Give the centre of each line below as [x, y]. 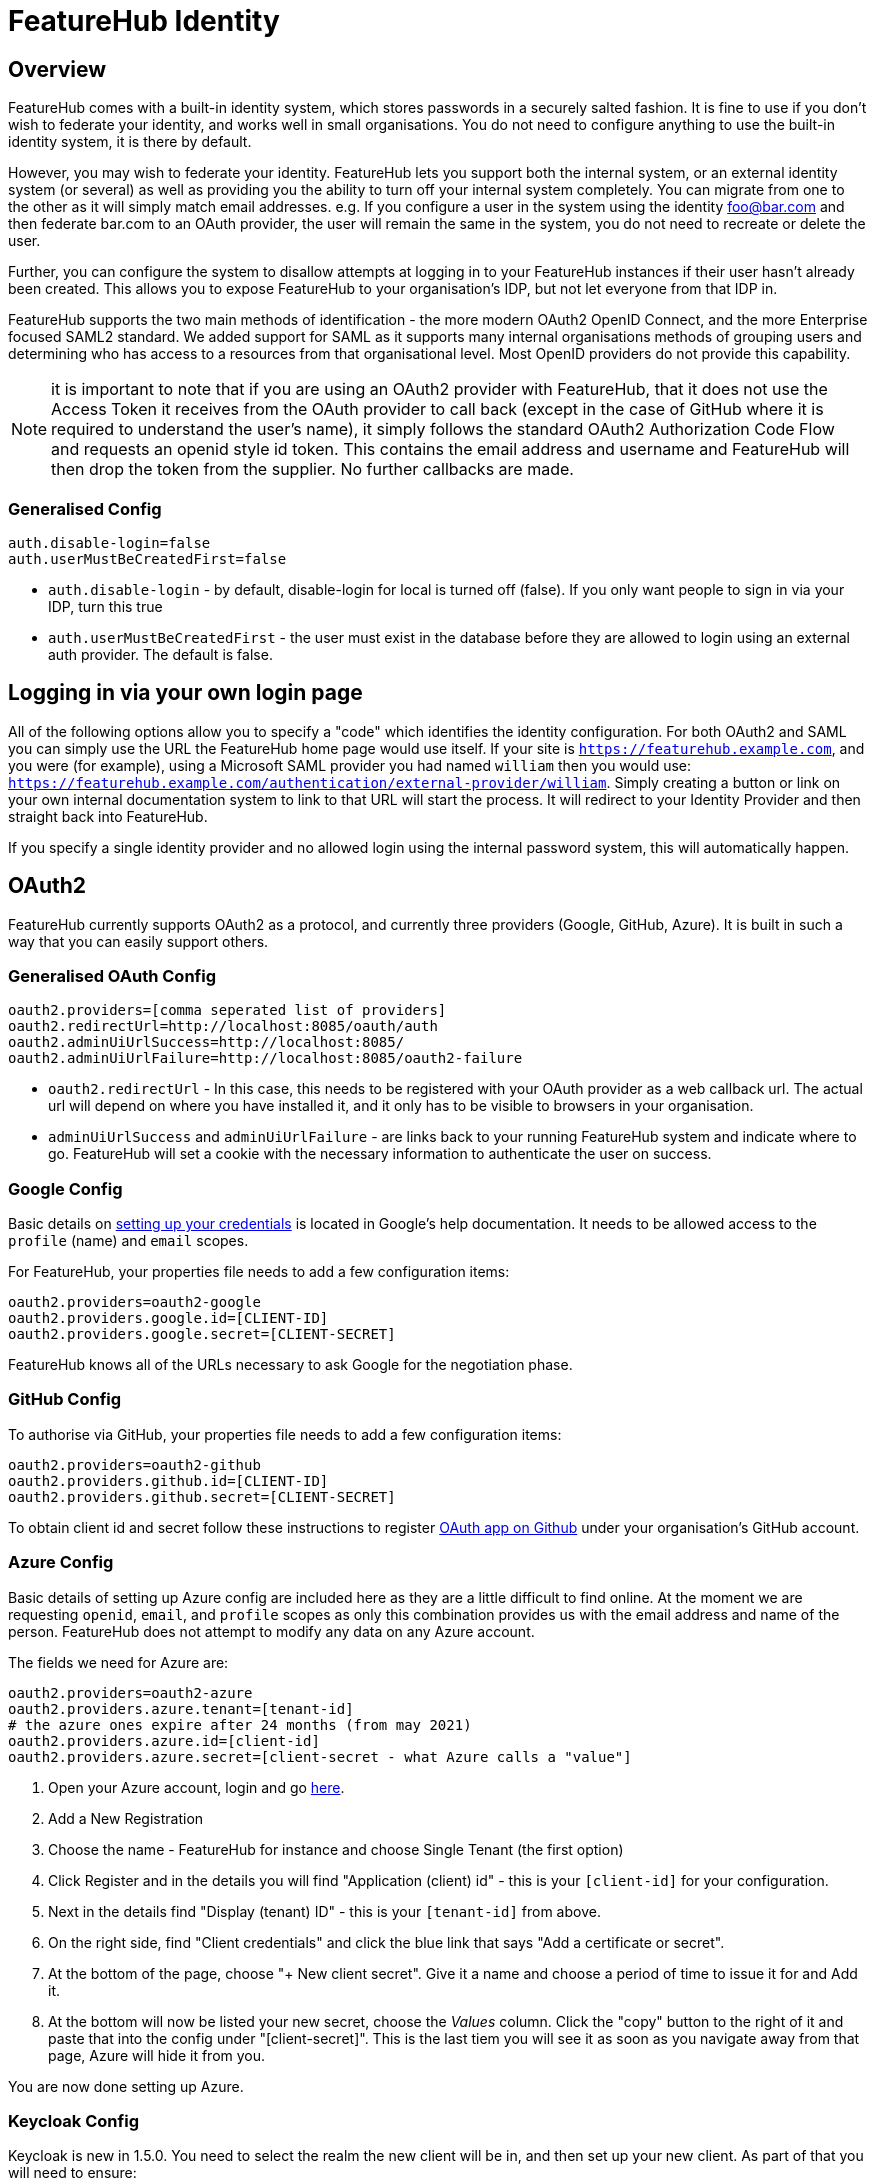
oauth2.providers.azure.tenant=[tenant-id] [181, 1708]
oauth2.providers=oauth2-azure [130, 1692]
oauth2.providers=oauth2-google [134, 1302]
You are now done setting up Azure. [126, 2086]
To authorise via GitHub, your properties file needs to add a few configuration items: [285, 1434]
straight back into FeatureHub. [108, 816]
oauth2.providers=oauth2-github [134, 1464]
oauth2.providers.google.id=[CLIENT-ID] [168, 1318]
